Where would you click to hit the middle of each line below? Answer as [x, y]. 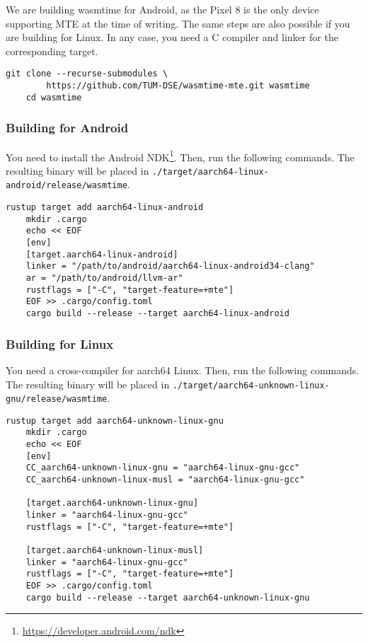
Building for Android [67, 128]
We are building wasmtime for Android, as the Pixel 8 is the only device [162, 9]
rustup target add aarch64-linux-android [105, 208]
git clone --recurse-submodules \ [87, 74]
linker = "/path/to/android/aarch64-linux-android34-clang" [170, 266]
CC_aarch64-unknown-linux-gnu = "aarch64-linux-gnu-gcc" [163, 468]
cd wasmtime [54, 97]
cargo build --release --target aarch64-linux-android [157, 314]
